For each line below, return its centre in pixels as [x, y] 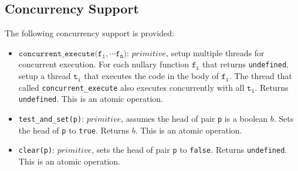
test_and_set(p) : [51, 118]
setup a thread [45, 76]
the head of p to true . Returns [74, 130]
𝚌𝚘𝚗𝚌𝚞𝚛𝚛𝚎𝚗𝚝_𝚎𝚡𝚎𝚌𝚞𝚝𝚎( [58, 54]
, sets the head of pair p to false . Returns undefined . [189, 150]
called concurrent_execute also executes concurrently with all [131, 87]
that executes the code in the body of [151, 76]
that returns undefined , [245, 64]
